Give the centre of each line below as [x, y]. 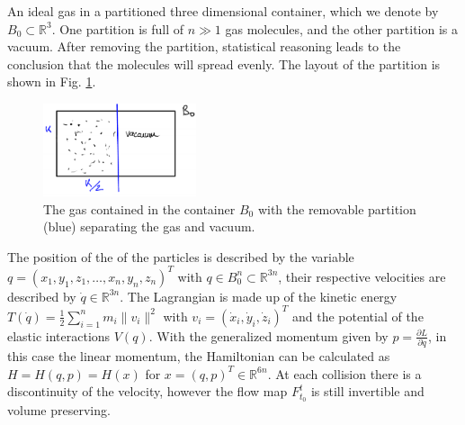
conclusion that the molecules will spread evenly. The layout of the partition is [224, 63]
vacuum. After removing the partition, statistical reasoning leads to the [204, 46]
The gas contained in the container [139, 208]
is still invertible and [367, 391]
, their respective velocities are [362, 276]
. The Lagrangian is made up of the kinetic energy [259, 296]
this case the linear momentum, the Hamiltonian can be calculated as [199, 356]
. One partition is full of [117, 28]
